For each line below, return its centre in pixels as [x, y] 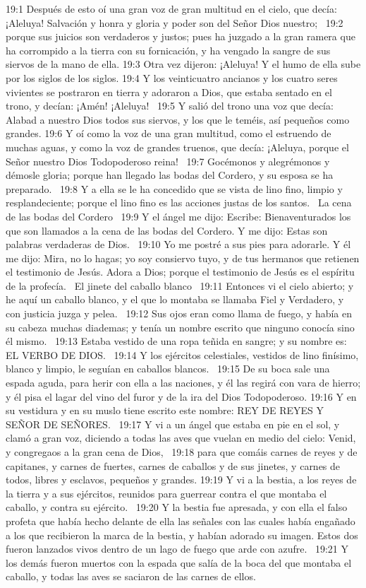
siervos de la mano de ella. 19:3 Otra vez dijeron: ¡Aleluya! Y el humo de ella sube [183, 64]
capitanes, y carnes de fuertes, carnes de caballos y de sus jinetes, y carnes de [173, 465]
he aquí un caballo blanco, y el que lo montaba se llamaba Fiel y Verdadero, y [175, 299]
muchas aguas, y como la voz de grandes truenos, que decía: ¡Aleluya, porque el [177, 147]
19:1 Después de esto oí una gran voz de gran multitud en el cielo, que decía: [171, 8]
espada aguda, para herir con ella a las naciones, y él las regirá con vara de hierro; [183, 383]
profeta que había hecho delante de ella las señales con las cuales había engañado [181, 521]
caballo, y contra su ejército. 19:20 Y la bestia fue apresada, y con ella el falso [177, 507]
